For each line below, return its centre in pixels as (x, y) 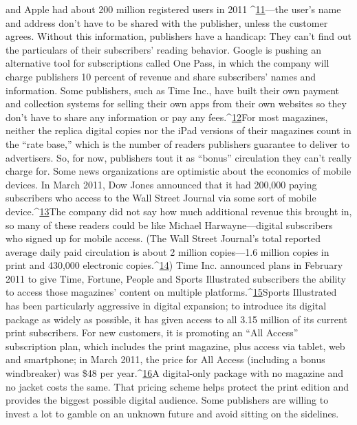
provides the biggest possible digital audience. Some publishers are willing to (167, 400)
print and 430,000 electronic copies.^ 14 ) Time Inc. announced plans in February (174, 265)
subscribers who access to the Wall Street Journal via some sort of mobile (161, 198)
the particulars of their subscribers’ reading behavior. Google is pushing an (164, 49)
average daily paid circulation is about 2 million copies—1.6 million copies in (167, 251)
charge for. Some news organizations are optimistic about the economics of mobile (178, 171)
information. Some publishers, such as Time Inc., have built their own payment (172, 90)
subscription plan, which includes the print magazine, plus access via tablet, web (175, 346)
